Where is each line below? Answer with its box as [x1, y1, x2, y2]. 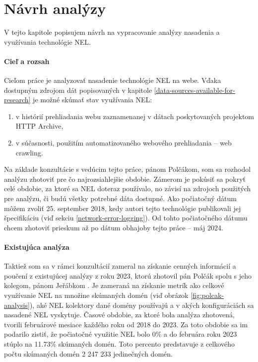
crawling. [15, 147, 43, 157]
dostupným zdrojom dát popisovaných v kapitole [4, 84, 152, 95]
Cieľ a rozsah [4, 56, 50, 66]
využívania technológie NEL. [4, 36, 91, 47]
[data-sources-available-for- [154, 84, 235, 95]
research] [4, 94, 31, 105]
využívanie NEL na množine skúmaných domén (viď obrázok [4, 290, 189, 300]
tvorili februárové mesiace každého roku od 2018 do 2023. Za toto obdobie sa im [4, 319, 248, 329]
